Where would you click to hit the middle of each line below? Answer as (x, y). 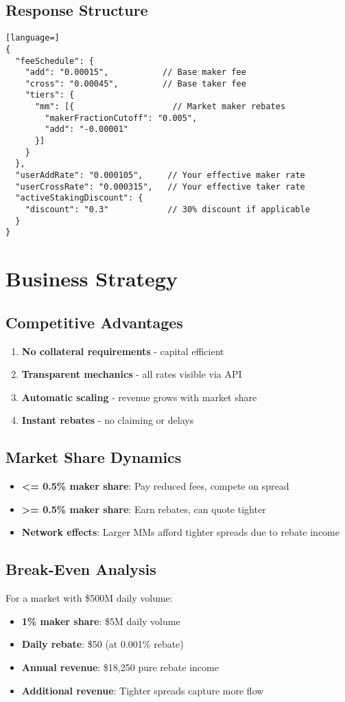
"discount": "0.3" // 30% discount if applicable (167, 210)
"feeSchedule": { (55, 61)
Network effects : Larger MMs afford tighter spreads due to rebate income (181, 532)
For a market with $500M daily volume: (89, 598)
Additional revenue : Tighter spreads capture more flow (143, 690)
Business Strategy (92, 279)
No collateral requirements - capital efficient (123, 351)
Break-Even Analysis (81, 569)
